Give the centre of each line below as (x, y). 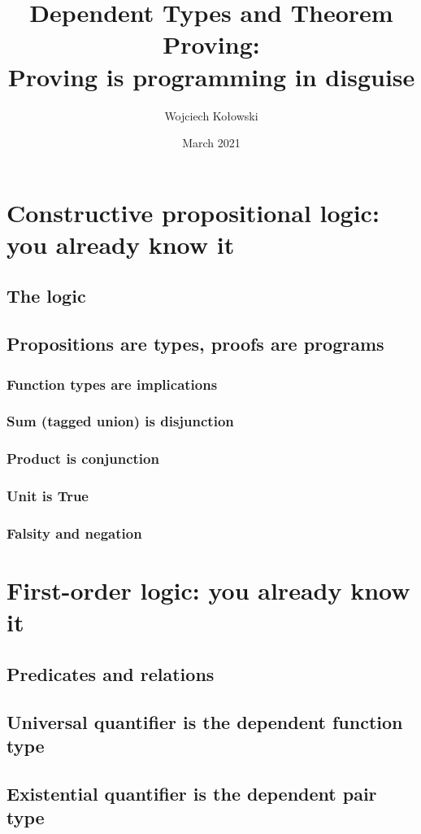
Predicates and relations (111, 673)
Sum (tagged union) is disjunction (120, 421)
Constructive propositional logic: (193, 212)
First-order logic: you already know (208, 590)
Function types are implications (112, 384)
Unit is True (48, 496)
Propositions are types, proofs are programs (195, 344)
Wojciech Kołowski (211, 115)
